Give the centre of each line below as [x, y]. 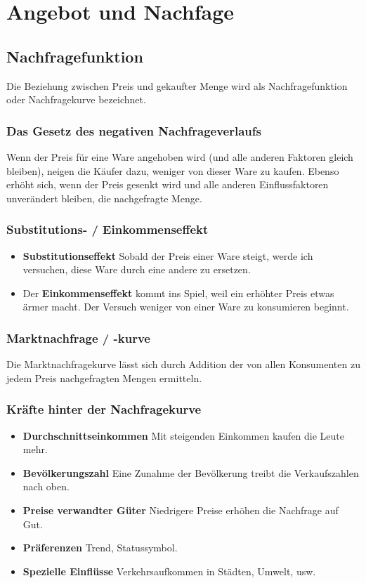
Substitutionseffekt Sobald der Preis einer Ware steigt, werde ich [168, 255]
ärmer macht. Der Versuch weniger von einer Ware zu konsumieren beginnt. [186, 307]
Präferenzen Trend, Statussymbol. [100, 548]
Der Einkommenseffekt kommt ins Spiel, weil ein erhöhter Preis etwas [178, 293]
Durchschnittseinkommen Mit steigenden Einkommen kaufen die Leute [184, 435]
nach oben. [46, 486]
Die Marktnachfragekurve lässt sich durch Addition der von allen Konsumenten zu [183, 364]
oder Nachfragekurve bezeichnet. [76, 99]
